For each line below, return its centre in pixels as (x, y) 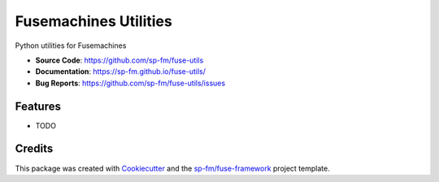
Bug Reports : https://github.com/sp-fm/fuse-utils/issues (130, 83)
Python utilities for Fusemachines (71, 45)
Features (38, 106)
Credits (34, 149)
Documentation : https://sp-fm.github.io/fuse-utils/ (121, 71)
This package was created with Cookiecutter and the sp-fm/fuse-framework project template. (172, 168)
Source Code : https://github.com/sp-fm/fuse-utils (120, 60)
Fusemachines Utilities (93, 21)
